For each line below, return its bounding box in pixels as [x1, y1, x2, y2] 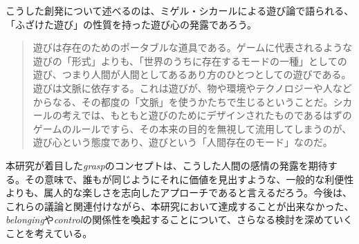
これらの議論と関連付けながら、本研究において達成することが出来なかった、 [6, 198, 354, 213]
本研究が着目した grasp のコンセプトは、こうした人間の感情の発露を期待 [6, 158, 328, 172]
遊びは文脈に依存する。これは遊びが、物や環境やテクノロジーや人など [33, 80, 352, 95]
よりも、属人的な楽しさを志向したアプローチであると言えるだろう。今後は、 [6, 185, 353, 200]
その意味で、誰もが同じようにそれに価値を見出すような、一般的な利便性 [24, 171, 354, 186]
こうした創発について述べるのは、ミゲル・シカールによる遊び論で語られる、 [6, 3, 354, 17]
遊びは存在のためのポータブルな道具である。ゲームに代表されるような [33, 40, 353, 55]
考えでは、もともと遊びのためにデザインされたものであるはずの [62, 108, 352, 122]
